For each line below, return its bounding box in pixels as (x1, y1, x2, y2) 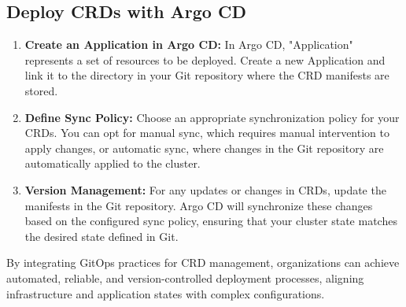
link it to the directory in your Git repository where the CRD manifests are (24, 67, 389, 83)
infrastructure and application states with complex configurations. (6, 285, 325, 301)
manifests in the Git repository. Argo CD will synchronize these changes (24, 197, 373, 213)
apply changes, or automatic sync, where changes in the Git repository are (24, 139, 384, 156)
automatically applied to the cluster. (24, 155, 201, 172)
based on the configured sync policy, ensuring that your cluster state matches (24, 213, 397, 229)
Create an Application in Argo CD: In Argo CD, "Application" (24, 36, 353, 53)
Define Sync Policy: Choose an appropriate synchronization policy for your (24, 109, 400, 125)
